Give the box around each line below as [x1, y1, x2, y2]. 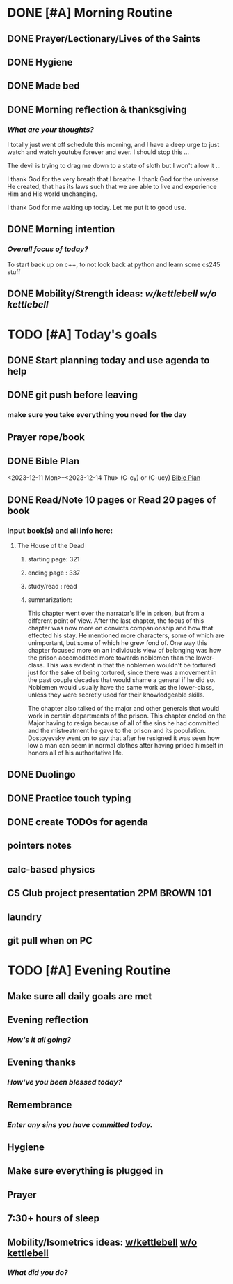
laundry [7, 911, 42, 923]
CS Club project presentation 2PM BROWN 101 [7, 887, 212, 899]
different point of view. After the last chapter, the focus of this [27, 616, 204, 625]
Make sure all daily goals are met [7, 990, 152, 1002]
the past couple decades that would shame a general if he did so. [27, 675, 216, 684]
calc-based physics [7, 863, 95, 875]
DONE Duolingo [7, 769, 76, 780]
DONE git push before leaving [7, 389, 138, 401]
